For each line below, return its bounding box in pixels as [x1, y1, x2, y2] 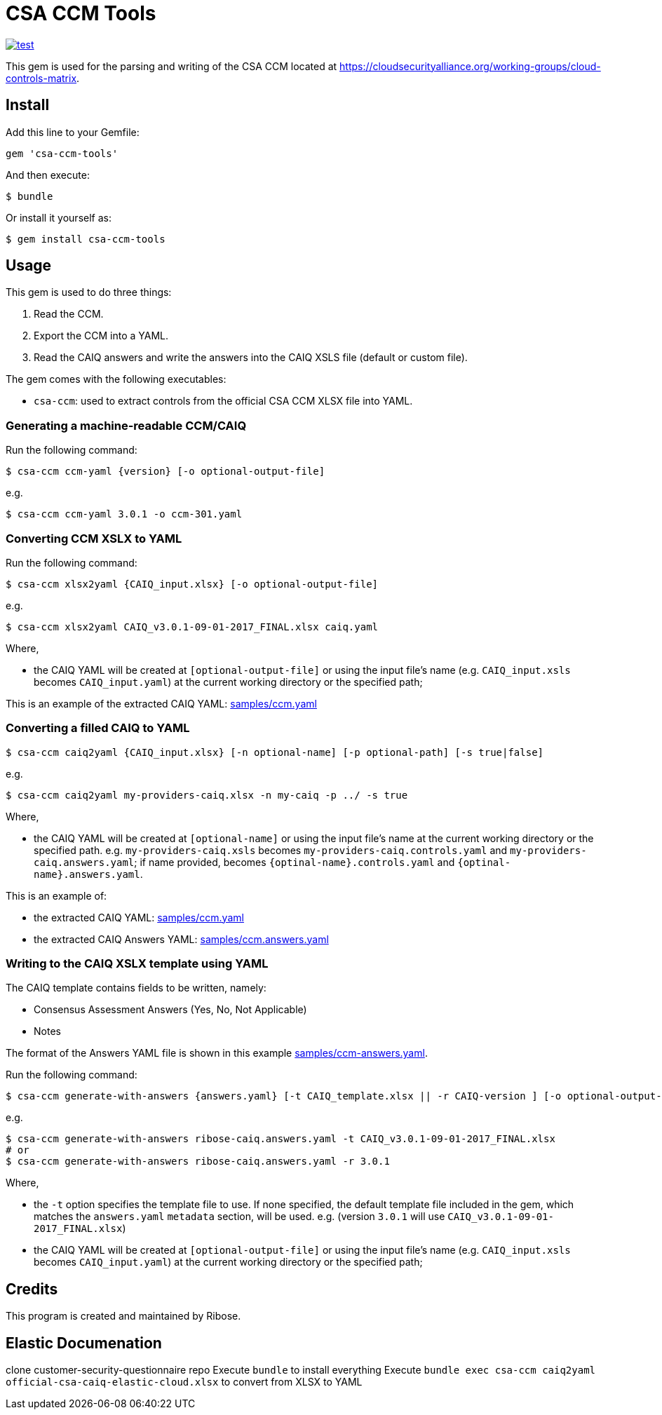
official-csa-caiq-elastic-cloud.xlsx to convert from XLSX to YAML [6, 1376, 363, 1388]
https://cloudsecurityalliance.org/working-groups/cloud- [339, 60, 601, 72]
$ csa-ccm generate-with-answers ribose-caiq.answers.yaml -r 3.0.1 [6, 1156, 390, 1167]
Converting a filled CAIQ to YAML [6, 721, 190, 736]
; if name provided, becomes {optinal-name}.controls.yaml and [134, 855, 455, 868]
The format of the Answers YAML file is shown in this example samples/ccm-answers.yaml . [6, 1047, 428, 1059]
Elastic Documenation [6, 1334, 162, 1352]
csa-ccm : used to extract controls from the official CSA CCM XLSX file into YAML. [34, 395, 413, 407]
